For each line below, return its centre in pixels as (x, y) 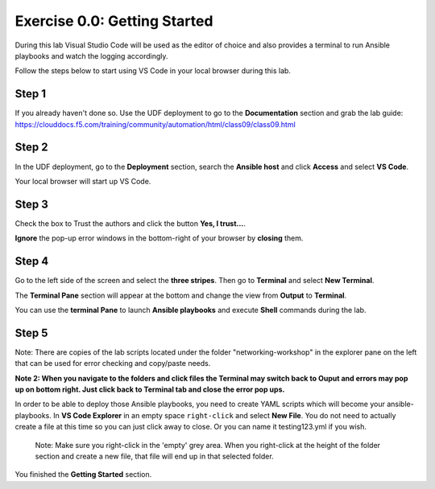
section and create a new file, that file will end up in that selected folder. (154, 456)
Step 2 (31, 148)
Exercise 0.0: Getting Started (114, 21)
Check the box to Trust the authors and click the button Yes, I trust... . (130, 223)
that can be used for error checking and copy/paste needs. (113, 364)
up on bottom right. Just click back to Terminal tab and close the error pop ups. (150, 389)
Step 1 (31, 94)
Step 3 (31, 204)
